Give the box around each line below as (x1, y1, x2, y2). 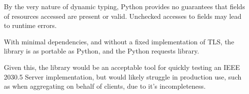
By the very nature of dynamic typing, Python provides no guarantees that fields (4, 1, 245, 11)
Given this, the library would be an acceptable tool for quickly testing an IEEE (4, 62, 240, 72)
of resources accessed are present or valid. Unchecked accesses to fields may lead (4, 11, 242, 21)
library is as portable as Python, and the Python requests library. (4, 46, 199, 56)
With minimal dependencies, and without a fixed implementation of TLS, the (4, 36, 234, 46)
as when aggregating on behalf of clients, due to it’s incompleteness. (4, 81, 206, 91)
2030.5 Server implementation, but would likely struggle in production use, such (4, 71, 242, 81)
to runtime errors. (4, 20, 57, 30)
